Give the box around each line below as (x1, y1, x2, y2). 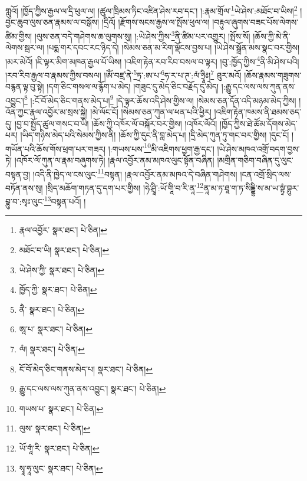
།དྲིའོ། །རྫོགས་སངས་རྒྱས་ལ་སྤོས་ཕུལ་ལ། (101, 16, 210, 28)
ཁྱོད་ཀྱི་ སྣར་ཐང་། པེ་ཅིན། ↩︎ (19, 283, 97, 296)
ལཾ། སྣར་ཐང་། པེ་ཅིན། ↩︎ (19, 342, 85, 355)
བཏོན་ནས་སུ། (5, 181, 43, 194)
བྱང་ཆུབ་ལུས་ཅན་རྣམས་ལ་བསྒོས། (5, 16, 100, 28)
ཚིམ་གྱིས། (5, 30, 32, 42)
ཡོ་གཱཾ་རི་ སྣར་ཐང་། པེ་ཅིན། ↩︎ (19, 441, 100, 454)
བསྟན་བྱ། (5, 168, 31, 180)
